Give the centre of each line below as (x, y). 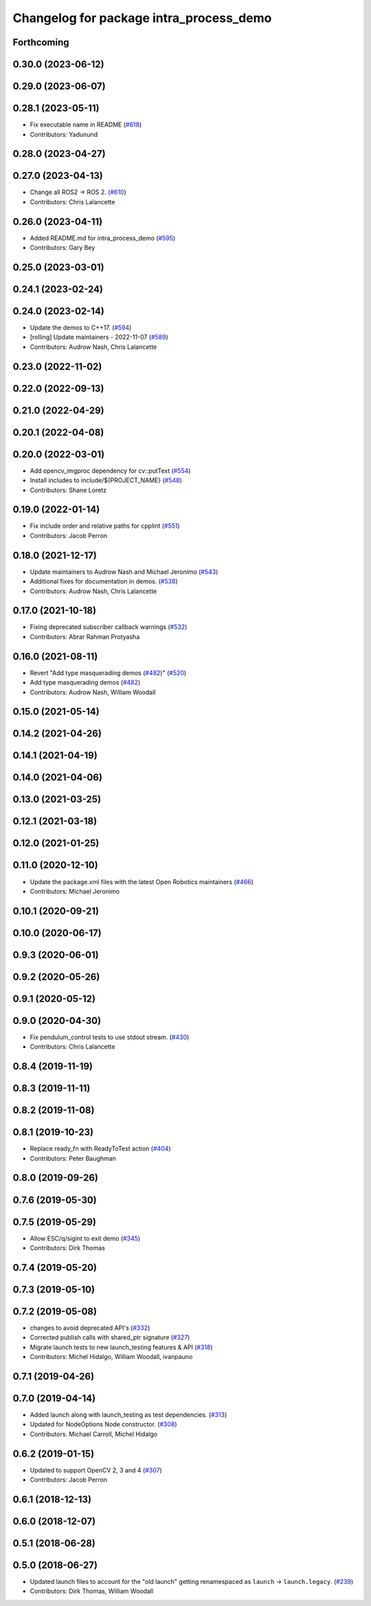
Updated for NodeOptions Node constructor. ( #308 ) (104, 1424)
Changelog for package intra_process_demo (142, 18)
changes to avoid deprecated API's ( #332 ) (90, 1327)
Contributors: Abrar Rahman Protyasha (85, 636)
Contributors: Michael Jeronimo (75, 891)
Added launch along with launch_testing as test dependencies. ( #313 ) (128, 1415)
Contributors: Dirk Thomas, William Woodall (92, 1591)
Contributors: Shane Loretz (68, 490)
